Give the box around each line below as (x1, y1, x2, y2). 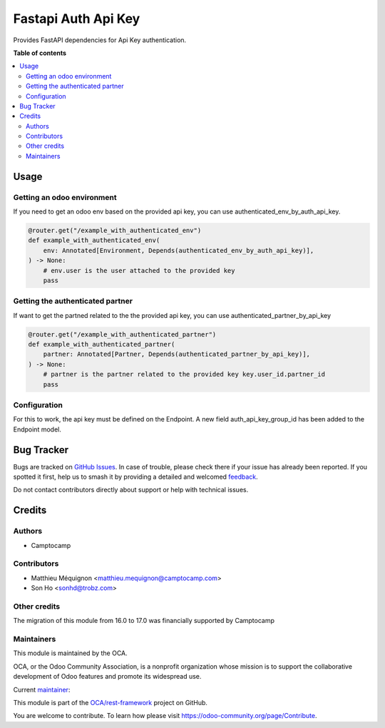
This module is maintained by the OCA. (13, 649, 128, 657)
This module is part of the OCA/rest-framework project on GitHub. (13, 698, 208, 707)
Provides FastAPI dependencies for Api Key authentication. (13, 36, 187, 44)
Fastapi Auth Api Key (13, 11, 140, 26)
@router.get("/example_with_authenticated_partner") (28, 330, 217, 339)
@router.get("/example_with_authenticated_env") (28, 226, 202, 234)
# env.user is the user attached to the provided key (43, 266, 235, 274)
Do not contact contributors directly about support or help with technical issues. (13, 486, 249, 494)
